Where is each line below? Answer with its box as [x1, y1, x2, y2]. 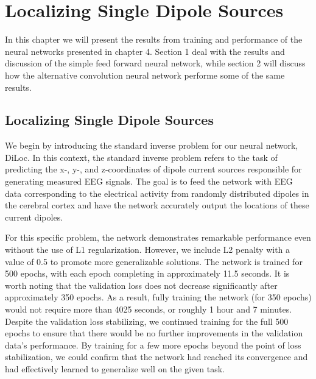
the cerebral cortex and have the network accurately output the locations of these [5, 199, 309, 211]
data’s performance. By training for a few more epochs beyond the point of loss [5, 338, 301, 351]
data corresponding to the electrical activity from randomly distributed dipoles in [5, 186, 309, 199]
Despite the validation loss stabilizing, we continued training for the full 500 [5, 314, 289, 327]
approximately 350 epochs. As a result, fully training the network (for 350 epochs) [5, 291, 312, 303]
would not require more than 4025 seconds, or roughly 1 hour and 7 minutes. [5, 303, 292, 316]
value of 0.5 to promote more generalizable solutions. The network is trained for [5, 255, 303, 267]
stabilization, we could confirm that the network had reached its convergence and [5, 350, 308, 363]
